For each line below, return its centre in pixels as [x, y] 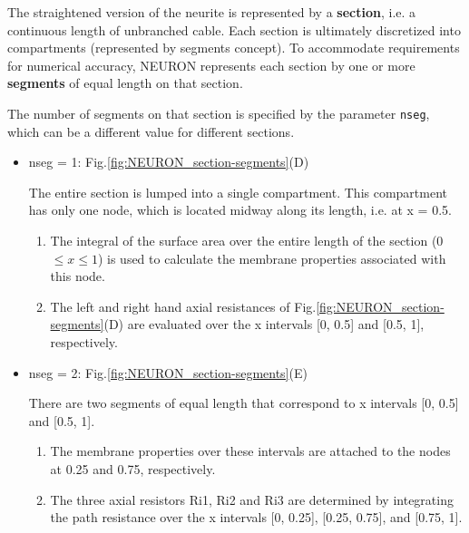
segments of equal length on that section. [125, 83]
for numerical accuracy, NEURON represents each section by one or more [211, 65]
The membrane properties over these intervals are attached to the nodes [250, 451]
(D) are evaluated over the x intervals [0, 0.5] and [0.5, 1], [264, 324]
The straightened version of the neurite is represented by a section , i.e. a [212, 12]
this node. [78, 276]
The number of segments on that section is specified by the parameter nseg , [219, 113]
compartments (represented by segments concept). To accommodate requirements [234, 48]
